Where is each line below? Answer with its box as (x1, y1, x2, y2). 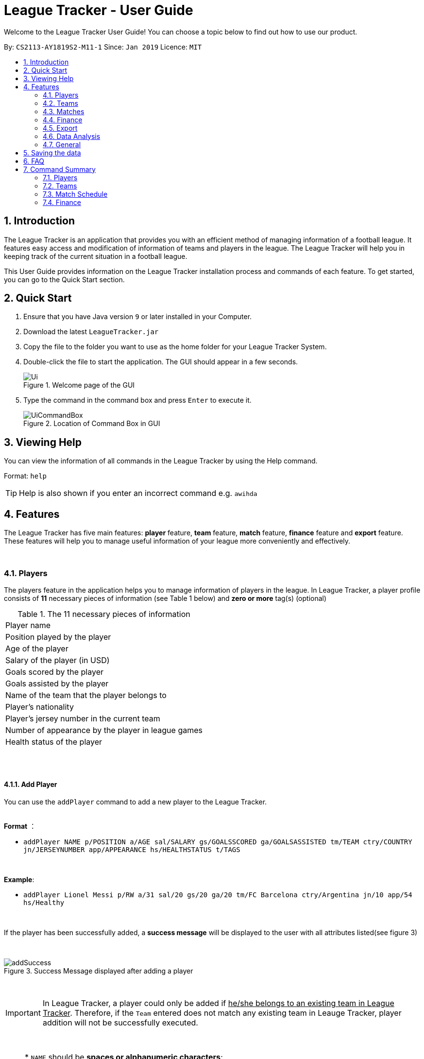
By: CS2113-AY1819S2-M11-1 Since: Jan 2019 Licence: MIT (4, 42, 202, 51)
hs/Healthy (23, 899, 65, 907)
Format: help (4, 472, 47, 480)
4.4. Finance (43, 115, 83, 124)
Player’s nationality (5, 701, 74, 712)
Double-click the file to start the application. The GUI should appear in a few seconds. (23, 358, 298, 366)
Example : (4, 875, 34, 884)
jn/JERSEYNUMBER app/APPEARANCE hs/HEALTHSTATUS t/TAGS (23, 846, 240, 854)
